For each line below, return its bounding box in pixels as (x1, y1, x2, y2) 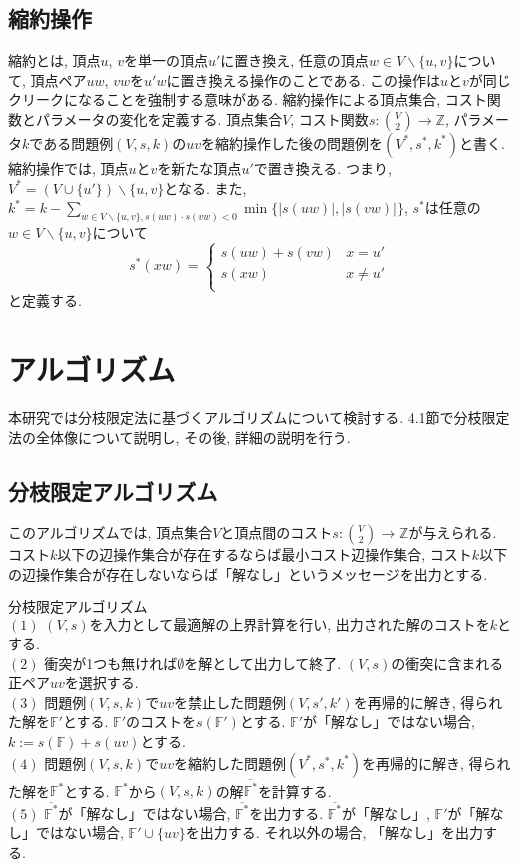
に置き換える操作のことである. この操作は (166, 69, 440, 90)
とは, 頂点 (36, 50, 101, 71)
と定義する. (8, 290, 82, 311)
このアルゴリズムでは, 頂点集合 (8, 522, 213, 543)
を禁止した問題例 (173, 691, 286, 712)
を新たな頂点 (157, 157, 242, 178)
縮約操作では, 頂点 (8, 157, 129, 178)
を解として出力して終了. (184, 652, 342, 673)
